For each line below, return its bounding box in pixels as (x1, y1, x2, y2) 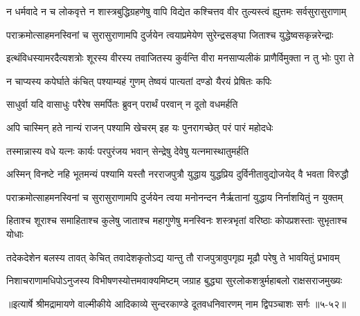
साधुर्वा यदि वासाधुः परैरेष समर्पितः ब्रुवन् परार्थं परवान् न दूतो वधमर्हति (6, 97, 238, 111)
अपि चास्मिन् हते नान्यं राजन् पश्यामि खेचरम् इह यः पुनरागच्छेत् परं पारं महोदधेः (6, 120, 273, 134)
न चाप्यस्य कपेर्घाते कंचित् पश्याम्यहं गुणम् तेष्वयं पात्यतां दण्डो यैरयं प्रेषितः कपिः (6, 73, 272, 88)
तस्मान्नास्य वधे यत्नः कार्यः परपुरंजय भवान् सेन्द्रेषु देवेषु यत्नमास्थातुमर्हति (6, 143, 249, 158)
